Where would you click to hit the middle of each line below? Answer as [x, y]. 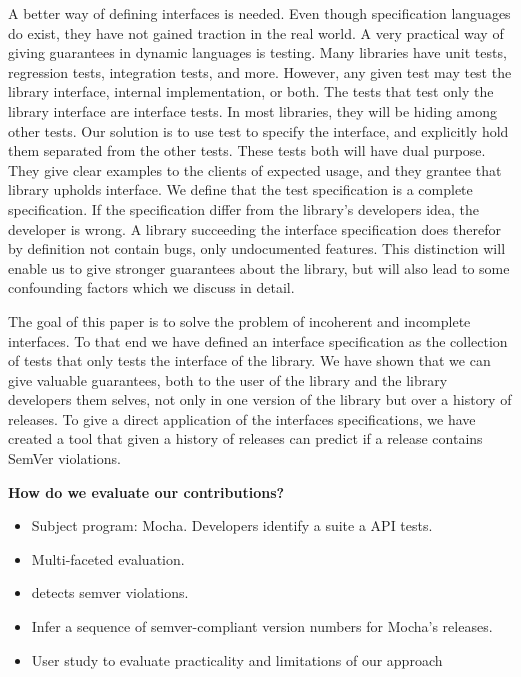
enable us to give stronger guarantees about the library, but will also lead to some [259, 267]
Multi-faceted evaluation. [108, 558]
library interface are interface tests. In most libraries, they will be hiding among [253, 110]
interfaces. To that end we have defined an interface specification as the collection [258, 340]
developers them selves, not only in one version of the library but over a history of [260, 399]
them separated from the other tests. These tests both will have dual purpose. [247, 150]
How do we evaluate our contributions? [146, 491]
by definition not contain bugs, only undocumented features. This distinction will [257, 248]
